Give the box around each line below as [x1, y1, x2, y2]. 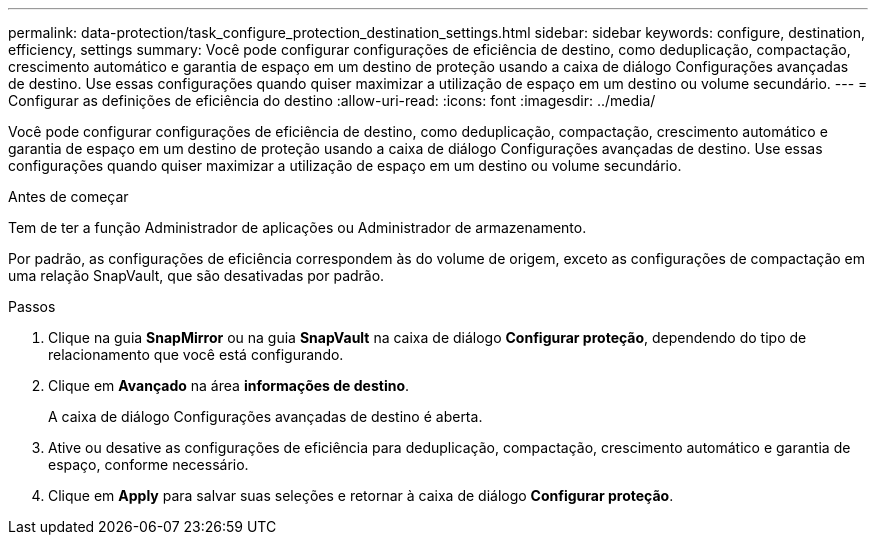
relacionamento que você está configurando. [48, 346, 344, 363]
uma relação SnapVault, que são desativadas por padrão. [8, 267, 385, 284]
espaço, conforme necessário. [48, 456, 249, 473]
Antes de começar [8, 188, 129, 205]
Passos [8, 298, 56, 315]
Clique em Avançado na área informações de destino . [48, 377, 410, 394]
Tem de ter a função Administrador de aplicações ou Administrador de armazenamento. [8, 219, 587, 236]
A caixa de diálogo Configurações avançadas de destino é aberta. [48, 408, 483, 425]
